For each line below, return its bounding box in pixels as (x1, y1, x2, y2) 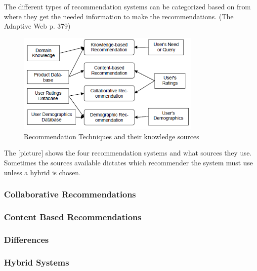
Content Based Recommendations (4, 211, 142, 223)
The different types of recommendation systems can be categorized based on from (4, 1, 251, 11)
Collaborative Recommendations (4, 188, 136, 200)
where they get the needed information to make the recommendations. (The (4, 11, 234, 21)
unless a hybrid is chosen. (4, 167, 81, 177)
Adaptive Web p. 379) (4, 21, 71, 31)
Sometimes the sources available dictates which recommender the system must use (4, 157, 253, 168)
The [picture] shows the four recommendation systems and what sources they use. (4, 148, 252, 158)
